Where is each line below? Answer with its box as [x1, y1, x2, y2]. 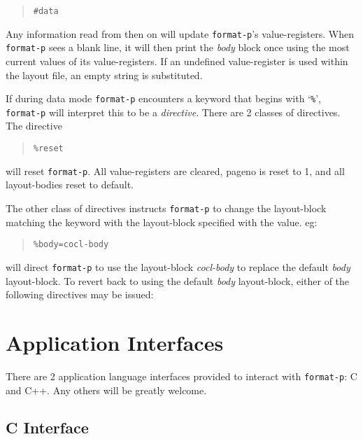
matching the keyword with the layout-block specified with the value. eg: [6, 214, 318, 229]
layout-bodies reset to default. [6, 177, 134, 192]
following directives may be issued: [6, 287, 154, 302]
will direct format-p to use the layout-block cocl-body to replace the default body [6, 259, 350, 274]
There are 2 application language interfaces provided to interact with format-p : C [6, 368, 357, 383]
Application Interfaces [6, 328, 224, 356]
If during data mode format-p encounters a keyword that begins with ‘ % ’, [6, 91, 321, 106]
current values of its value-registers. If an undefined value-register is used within [6, 53, 348, 68]
